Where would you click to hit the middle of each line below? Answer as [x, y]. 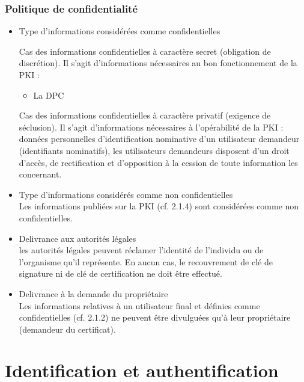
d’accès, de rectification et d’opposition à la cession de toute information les [158, 162]
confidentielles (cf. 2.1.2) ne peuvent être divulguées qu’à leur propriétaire [155, 317]
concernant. [40, 174]
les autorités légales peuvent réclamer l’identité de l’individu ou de [141, 250]
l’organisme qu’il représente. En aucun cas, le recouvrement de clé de [146, 261]
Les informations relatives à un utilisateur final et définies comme [139, 305]
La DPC [49, 95]
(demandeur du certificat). [67, 329]
